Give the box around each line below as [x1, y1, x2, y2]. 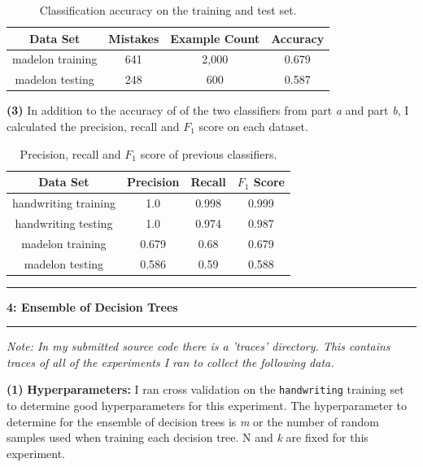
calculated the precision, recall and [7, 117, 180, 134]
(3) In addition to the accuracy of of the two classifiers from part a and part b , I [7, 102, 409, 119]
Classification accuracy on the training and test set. [39, 2, 297, 18]
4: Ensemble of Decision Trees [7, 298, 178, 315]
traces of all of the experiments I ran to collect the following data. [7, 353, 334, 370]
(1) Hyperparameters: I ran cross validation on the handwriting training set [7, 381, 404, 398]
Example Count [170, 29, 260, 46]
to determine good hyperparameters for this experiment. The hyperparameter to [7, 397, 408, 414]
